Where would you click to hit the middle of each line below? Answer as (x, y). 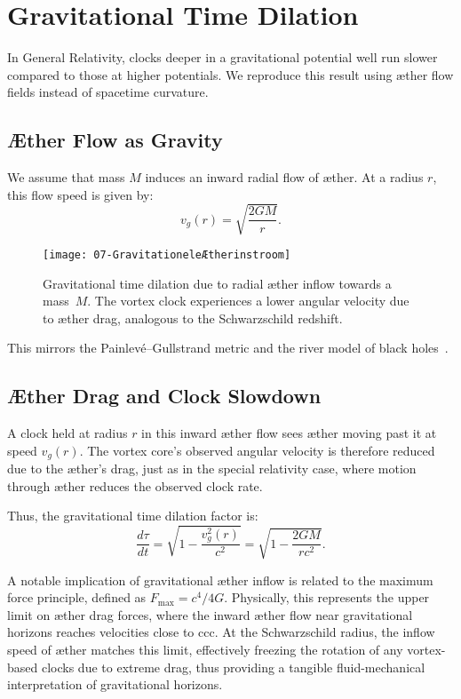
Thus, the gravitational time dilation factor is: (133, 516)
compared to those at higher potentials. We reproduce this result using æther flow (230, 74)
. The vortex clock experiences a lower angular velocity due (248, 301)
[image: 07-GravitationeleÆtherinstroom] (167, 254)
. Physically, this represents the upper (327, 597)
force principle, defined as (77, 597)
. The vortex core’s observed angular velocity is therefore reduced (257, 450)
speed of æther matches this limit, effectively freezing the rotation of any (205, 650)
